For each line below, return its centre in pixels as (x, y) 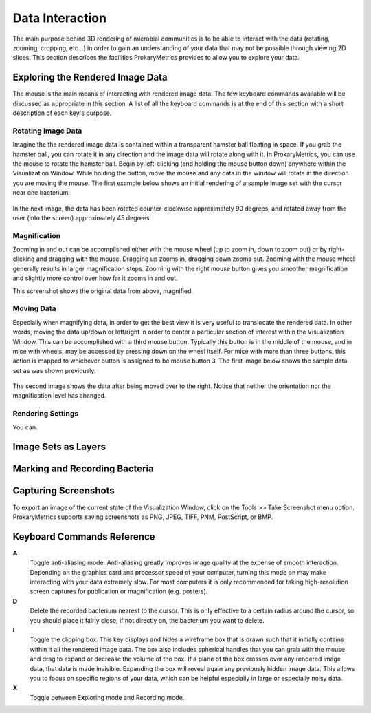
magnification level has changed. (59, 396)
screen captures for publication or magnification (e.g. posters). (119, 591)
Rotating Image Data (47, 131)
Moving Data (34, 308)
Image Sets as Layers (59, 447)
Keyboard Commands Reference (84, 536)
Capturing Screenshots (64, 491)
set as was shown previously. (54, 370)
